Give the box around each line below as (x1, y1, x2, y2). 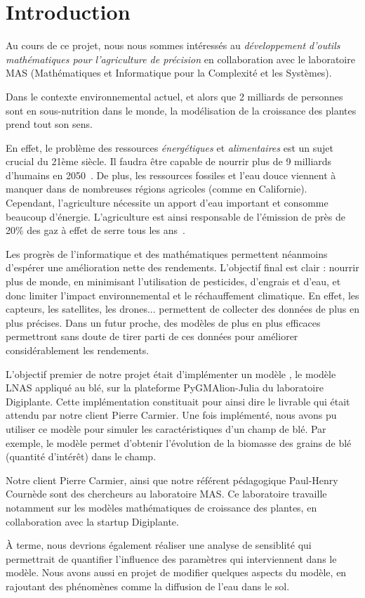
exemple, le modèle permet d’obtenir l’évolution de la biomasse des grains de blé (6, 435, 352, 450)
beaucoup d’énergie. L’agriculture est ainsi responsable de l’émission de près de (6, 209, 345, 223)
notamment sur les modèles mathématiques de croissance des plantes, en (6, 500, 317, 514)
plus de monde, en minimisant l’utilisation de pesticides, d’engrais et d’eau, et (6, 274, 341, 289)
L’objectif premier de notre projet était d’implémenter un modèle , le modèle (6, 366, 336, 381)
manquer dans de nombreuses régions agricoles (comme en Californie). (6, 181, 307, 196)
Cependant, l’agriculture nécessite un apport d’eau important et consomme (6, 195, 328, 210)
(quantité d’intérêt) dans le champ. (6, 449, 157, 464)
